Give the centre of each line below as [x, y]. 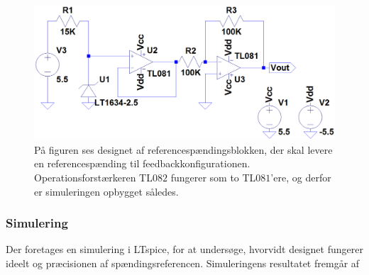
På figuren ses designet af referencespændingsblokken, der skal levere [183, 149]
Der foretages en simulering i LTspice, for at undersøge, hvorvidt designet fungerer [184, 249]
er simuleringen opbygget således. [106, 191]
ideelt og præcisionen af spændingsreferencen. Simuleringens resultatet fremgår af [183, 263]
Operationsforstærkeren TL [93, 177]
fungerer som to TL [213, 177]
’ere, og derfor [301, 177]
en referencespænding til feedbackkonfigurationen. [142, 163]
